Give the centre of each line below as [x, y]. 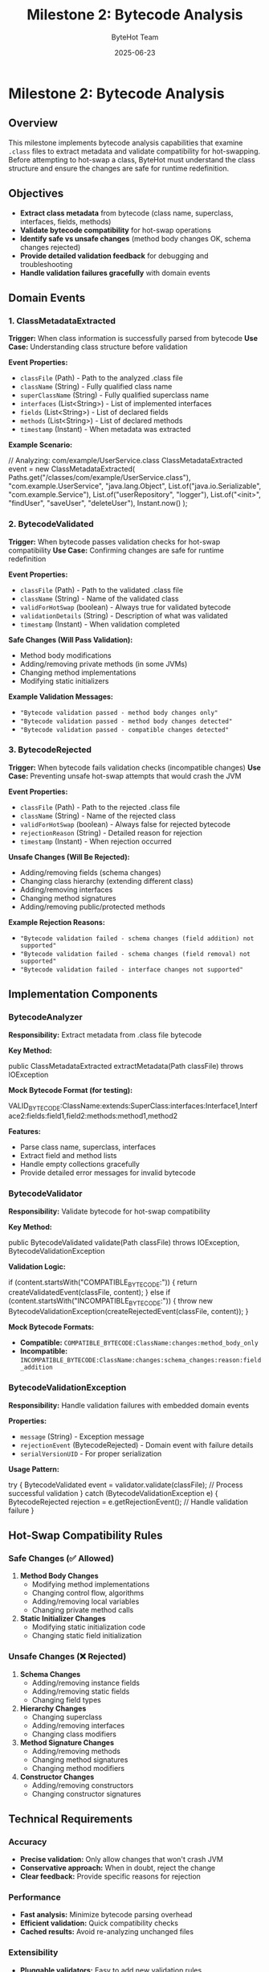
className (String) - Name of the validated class [99, 598]
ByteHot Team [135, 37]
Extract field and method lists [68, 1156]
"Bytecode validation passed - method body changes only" [119, 713]
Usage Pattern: [34, 1469]
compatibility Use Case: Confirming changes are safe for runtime [116, 550]
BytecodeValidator [45, 1193]
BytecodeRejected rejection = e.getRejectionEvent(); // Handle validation [128, 1502]
